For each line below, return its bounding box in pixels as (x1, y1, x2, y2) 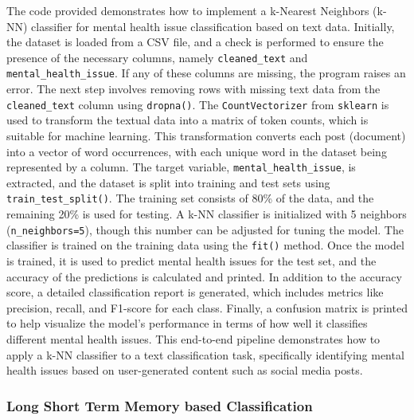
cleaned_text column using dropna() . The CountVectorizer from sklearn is (6, 96, 389, 112)
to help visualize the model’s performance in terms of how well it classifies (6, 315, 368, 332)
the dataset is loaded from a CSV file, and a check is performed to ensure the (6, 33, 384, 50)
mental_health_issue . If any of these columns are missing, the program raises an (6, 65, 406, 81)
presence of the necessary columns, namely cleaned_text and (6, 49, 308, 65)
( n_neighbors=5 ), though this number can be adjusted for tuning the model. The (6, 221, 404, 237)
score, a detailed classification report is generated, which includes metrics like (6, 284, 384, 300)
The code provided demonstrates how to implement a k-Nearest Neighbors (6, 2, 369, 18)
